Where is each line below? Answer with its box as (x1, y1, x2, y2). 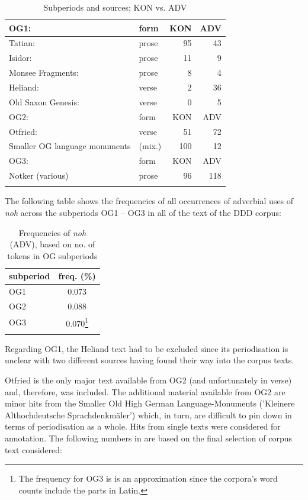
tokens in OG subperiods (7, 249, 98, 262)
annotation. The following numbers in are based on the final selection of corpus (5, 432, 292, 444)
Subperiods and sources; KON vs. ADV (43, 1, 187, 13)
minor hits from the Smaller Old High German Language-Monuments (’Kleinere (5, 397, 295, 409)
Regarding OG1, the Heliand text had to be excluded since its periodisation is (5, 342, 288, 354)
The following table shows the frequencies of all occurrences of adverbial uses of (5, 195, 294, 207)
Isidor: (9, 51, 32, 64)
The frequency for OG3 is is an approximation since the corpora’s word (18, 472, 278, 485)
